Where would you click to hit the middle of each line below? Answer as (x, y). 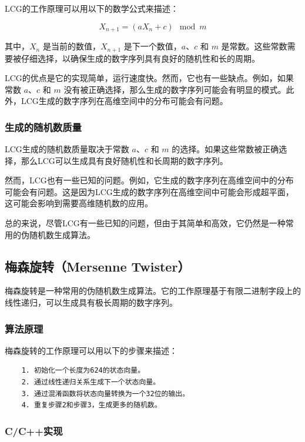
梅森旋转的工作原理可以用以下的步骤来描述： (91, 350)
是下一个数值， (152, 46)
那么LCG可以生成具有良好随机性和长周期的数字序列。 (124, 160)
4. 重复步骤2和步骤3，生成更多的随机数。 (91, 405)
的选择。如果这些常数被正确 (225, 149)
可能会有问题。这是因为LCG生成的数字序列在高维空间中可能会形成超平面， (149, 191)
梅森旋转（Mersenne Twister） (98, 266)
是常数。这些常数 (254, 46)
